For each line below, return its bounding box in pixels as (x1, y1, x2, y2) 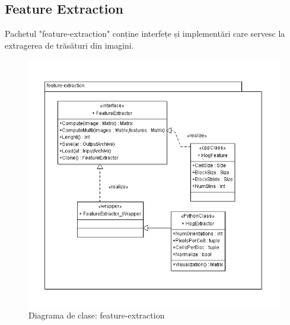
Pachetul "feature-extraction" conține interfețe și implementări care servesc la (5, 27, 285, 40)
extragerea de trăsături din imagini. (5, 39, 134, 51)
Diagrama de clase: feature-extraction (28, 309, 165, 321)
